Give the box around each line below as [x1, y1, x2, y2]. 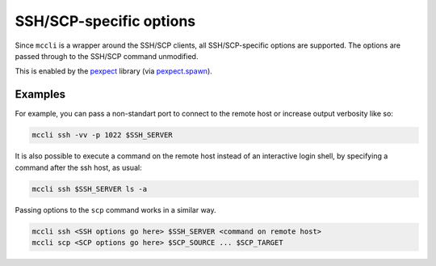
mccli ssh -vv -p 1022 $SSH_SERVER [31, 130, 173, 140]
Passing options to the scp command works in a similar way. [15, 205, 217, 214]
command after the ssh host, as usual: [15, 163, 142, 172]
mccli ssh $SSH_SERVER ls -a [31, 184, 148, 193]
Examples [15, 87, 66, 101]
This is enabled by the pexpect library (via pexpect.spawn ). [15, 66, 213, 76]
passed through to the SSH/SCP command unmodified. [15, 51, 199, 61]
